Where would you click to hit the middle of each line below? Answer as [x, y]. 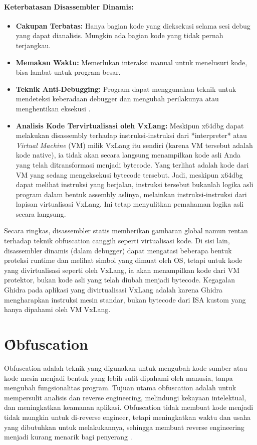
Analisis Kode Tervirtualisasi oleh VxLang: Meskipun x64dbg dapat [130, 125]
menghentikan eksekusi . [53, 108]
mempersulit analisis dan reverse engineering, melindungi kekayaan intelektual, [125, 397]
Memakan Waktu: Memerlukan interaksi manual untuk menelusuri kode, [132, 62]
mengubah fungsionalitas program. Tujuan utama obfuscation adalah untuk [120, 388]
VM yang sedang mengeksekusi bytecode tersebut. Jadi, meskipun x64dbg [129, 174]
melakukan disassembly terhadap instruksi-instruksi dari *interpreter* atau [131, 135]
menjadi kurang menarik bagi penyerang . [68, 437]
